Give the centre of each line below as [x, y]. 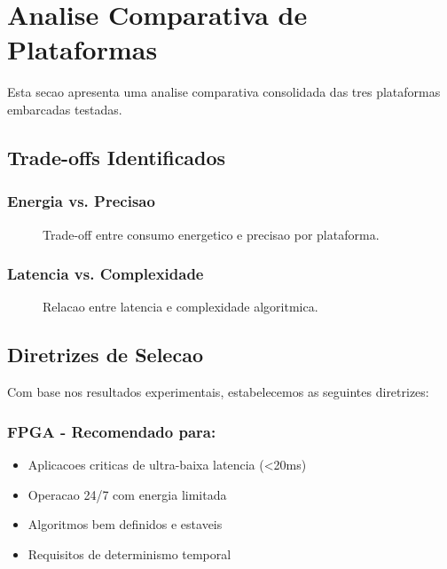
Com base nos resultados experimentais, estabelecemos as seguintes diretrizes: [218, 392]
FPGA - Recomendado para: [112, 431]
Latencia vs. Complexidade [106, 274]
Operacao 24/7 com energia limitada [127, 494]
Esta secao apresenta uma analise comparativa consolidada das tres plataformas [224, 92]
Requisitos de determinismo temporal [129, 553]
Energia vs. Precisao [81, 201]
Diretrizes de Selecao [105, 355]
